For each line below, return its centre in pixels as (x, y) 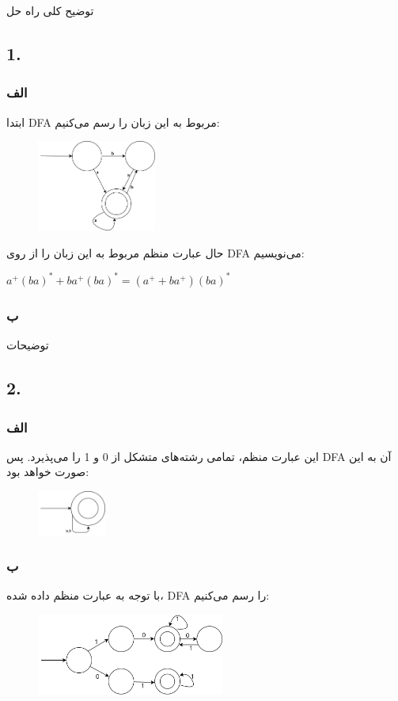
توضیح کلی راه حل (50, 10)
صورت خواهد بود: (48, 472)
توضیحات (28, 345)
